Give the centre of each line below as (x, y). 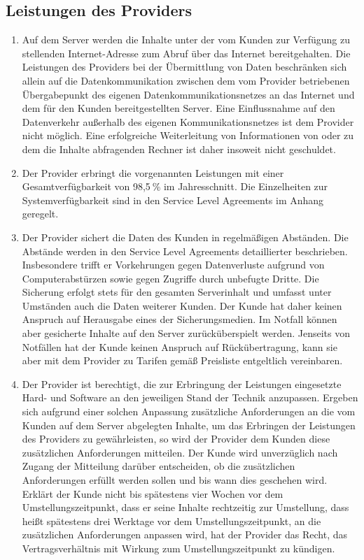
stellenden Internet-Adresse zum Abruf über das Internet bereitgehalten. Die (186, 53)
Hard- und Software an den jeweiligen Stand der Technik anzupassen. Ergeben (190, 397)
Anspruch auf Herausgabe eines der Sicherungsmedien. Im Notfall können (180, 319)
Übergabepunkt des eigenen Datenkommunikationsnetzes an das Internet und (188, 94)
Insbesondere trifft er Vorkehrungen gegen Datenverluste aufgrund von (173, 265)
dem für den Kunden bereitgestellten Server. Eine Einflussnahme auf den (178, 108)
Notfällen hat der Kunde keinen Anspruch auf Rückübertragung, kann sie (180, 346)
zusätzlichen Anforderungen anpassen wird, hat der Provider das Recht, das (184, 534)
